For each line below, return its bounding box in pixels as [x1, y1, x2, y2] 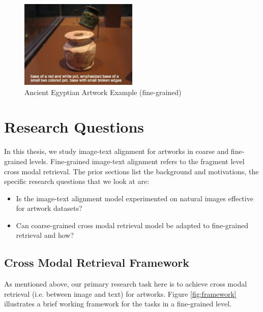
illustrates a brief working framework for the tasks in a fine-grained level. [4, 298, 232, 309]
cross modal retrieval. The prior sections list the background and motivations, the [4, 166, 259, 176]
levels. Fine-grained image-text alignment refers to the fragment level [29, 155, 245, 166]
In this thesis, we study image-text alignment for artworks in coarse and [4, 146, 229, 157]
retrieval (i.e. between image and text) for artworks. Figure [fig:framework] [4, 288, 237, 299]
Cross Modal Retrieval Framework [4, 255, 189, 270]
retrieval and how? [16, 230, 74, 240]
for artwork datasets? [16, 203, 82, 213]
